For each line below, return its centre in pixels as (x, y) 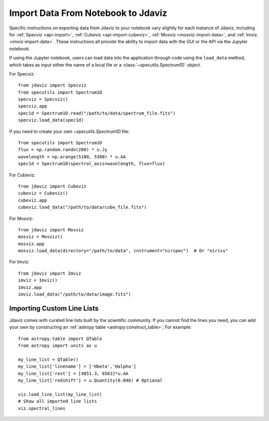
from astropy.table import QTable (60, 339)
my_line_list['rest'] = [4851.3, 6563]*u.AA (73, 373)
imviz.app (30, 287)
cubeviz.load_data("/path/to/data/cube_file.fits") (82, 207)
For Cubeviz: (22, 175)
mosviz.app (31, 244)
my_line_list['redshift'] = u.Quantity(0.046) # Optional (90, 380)
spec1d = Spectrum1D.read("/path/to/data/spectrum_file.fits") (97, 113)
